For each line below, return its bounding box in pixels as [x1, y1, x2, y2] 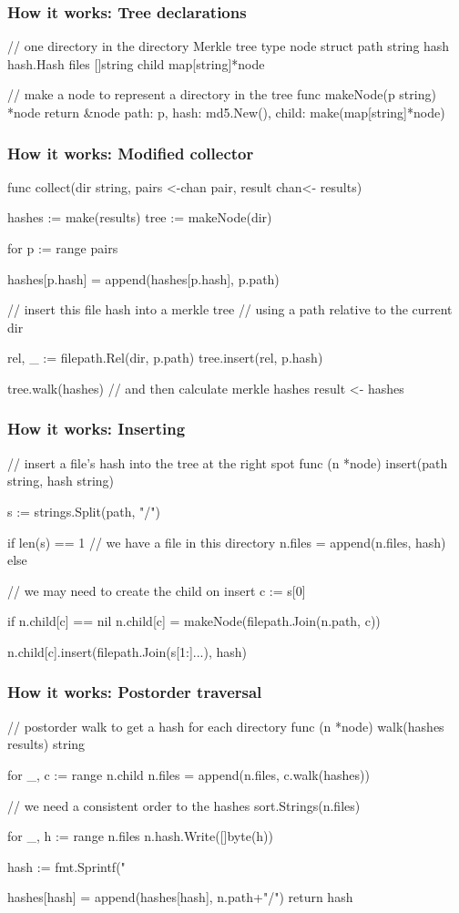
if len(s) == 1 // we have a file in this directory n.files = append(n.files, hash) [7, 532, 446, 551]
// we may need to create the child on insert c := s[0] [7, 580, 306, 600]
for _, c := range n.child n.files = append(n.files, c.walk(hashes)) [7, 764, 370, 784]
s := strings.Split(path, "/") [7, 501, 160, 520]
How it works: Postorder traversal [7, 681, 262, 703]
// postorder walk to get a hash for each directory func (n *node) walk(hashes [7, 716, 444, 735]
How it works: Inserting [7, 417, 186, 440]
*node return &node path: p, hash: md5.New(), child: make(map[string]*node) [7, 103, 445, 121]
